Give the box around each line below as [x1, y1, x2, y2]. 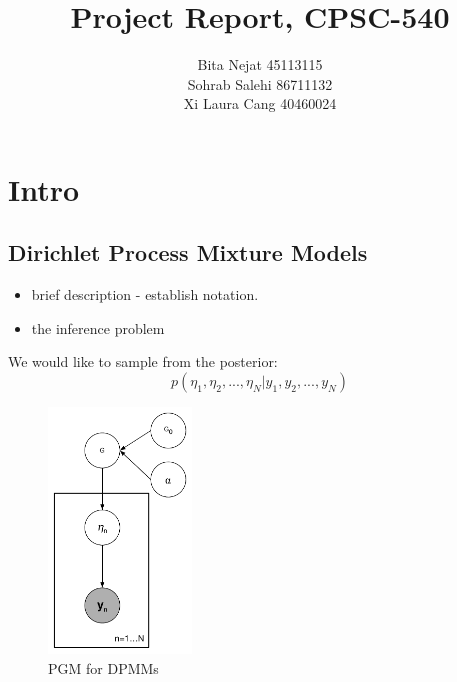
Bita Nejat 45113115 [197, 54, 323, 75]
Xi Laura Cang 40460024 [183, 93, 337, 114]
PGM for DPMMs [48, 657, 159, 678]
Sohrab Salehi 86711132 [187, 73, 333, 94]
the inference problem [31, 317, 165, 338]
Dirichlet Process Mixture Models [8, 237, 368, 268]
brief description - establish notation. [31, 284, 259, 305]
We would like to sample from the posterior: [8, 351, 278, 372]
